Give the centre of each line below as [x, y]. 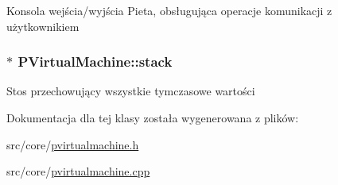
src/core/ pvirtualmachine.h [73, 144]
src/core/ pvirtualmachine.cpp [78, 171]
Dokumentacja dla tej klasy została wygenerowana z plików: [153, 118]
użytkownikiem [43, 26]
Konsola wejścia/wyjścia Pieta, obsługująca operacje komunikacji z [169, 10]
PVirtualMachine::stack [95, 62]
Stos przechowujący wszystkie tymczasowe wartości [131, 91]
